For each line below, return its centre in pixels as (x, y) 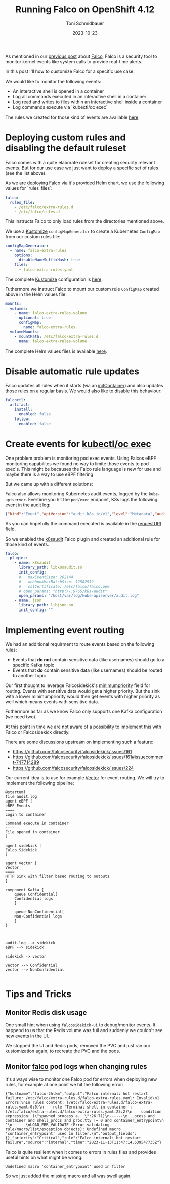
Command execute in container (37, 823)
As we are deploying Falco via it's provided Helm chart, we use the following (85, 183)
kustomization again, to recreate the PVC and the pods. (63, 1051)
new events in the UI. (27, 1036)
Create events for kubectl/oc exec (78, 444)
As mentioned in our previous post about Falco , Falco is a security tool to (81, 56)
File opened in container (32, 832)
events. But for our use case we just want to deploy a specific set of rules (82, 168)
